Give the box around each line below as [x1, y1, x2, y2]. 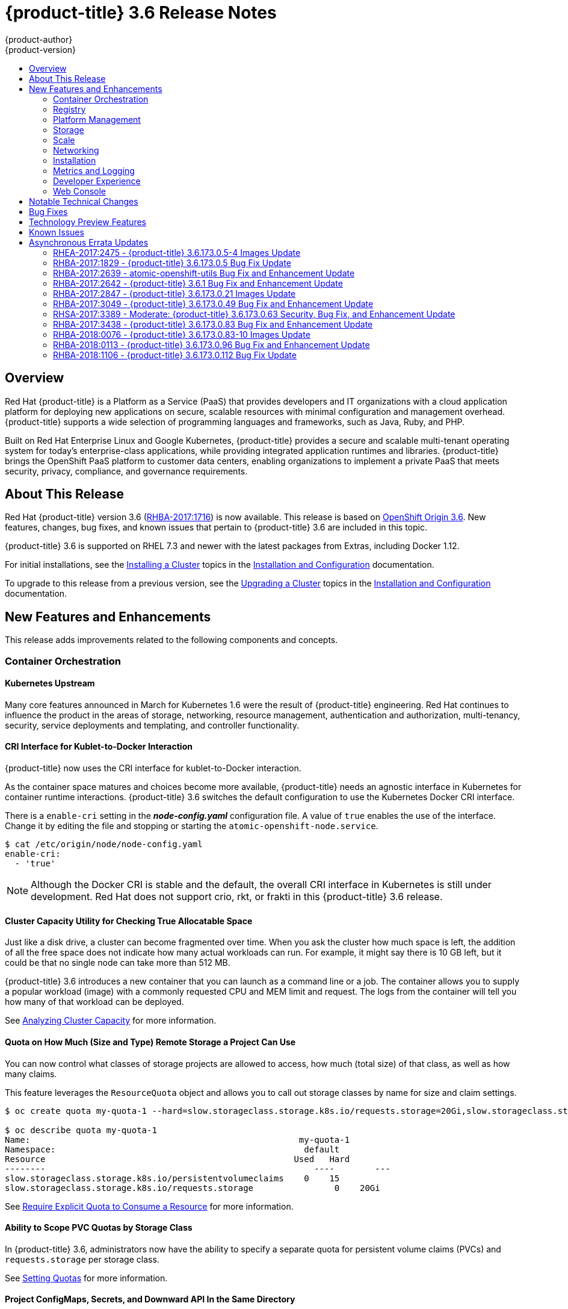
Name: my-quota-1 [5, 1134, 350, 1145]
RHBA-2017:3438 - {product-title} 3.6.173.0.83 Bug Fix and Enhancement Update [53, 319, 373, 329]
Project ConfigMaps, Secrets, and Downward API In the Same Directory [5, 1294, 295, 1305]
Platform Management [53, 114, 141, 125]
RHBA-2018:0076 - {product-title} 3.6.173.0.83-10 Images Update [53, 329, 310, 340]
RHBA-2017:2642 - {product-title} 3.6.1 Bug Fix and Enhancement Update [53, 278, 343, 288]
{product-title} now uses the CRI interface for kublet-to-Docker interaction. [5, 763, 301, 774]
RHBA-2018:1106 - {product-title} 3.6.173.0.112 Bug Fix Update [53, 349, 297, 360]
